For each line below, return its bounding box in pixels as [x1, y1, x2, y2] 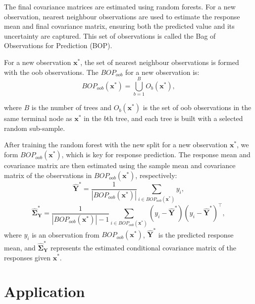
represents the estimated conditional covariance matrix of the [51, 242, 236, 252]
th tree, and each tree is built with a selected [106, 113, 243, 123]
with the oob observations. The [4, 66, 99, 77]
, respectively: [135, 170, 177, 180]
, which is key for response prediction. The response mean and [61, 149, 251, 160]
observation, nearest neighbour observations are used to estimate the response [4, 11, 240, 21]
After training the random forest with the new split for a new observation [4, 139, 228, 150]
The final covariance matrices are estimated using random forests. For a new [4, 1, 236, 11]
